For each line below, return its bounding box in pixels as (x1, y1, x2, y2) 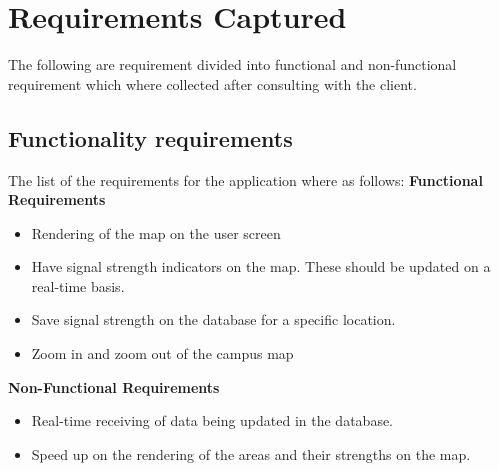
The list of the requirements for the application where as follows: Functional (8, 169, 483, 190)
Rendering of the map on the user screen (31, 222, 281, 243)
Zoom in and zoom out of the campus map (31, 343, 294, 364)
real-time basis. (31, 275, 125, 296)
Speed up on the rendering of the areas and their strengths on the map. (31, 443, 471, 464)
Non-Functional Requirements (8, 376, 220, 397)
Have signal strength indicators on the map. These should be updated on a (31, 256, 491, 277)
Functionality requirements (8, 122, 293, 153)
